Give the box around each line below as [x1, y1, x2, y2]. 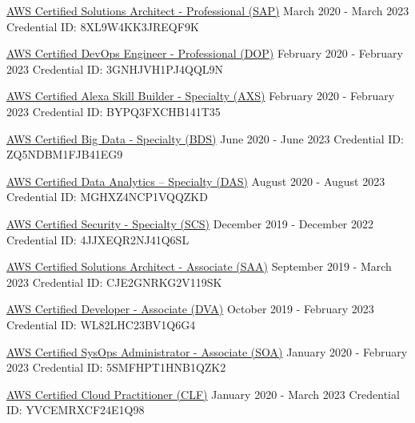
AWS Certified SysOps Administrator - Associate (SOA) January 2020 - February [6, 343, 408, 360]
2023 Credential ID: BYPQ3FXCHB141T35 [6, 103, 221, 119]
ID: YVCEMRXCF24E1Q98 [6, 401, 145, 418]
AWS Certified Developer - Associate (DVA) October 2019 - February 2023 [6, 300, 374, 317]
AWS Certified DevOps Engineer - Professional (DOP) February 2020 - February [6, 45, 403, 62]
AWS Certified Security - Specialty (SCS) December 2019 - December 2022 [6, 215, 374, 232]
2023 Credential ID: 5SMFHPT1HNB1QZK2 [6, 359, 226, 376]
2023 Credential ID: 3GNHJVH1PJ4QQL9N [6, 60, 224, 77]
